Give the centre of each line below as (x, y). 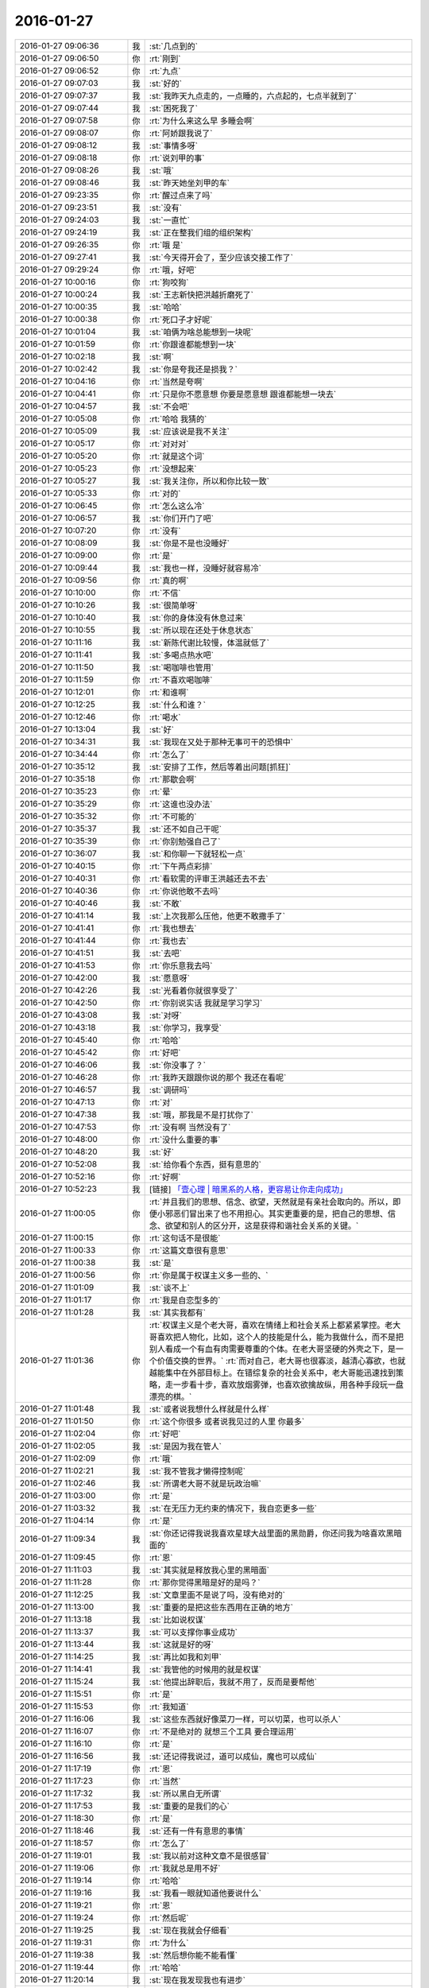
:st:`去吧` (166, 953)
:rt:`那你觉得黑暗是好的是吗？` (205, 1582)
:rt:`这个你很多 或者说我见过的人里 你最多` (227, 1421)
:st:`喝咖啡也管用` (182, 667)
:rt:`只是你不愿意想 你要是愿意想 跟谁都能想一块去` (243, 394)
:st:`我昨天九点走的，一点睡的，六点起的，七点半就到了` (253, 95)
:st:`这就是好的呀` (182, 1644)
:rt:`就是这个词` (177, 456)
